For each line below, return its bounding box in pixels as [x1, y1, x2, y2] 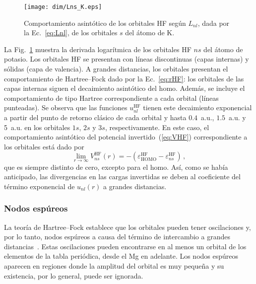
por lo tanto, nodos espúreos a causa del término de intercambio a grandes [4, 231, 230, 242]
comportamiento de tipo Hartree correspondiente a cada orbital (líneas [4, 92, 219, 103]
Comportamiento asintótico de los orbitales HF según [24, 17, 186, 28]
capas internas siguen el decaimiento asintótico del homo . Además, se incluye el [4, 83, 245, 93]
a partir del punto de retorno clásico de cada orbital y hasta [4, 112, 187, 122]
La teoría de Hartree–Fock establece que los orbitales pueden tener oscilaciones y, [4, 221, 251, 232]
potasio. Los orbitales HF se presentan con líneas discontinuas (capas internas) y [4, 54, 249, 64]
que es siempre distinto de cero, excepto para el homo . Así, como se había [4, 161, 228, 172]
